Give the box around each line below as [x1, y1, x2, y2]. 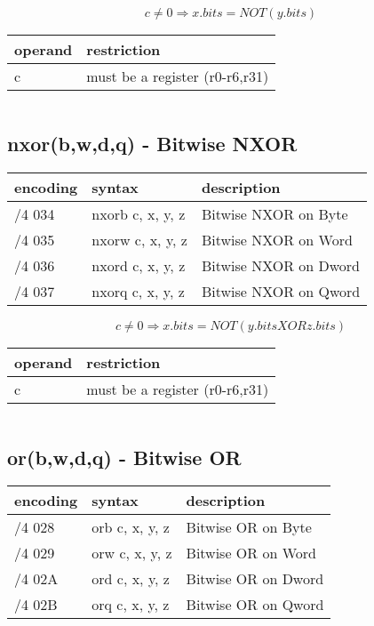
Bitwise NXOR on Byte [201, 204, 348, 225]
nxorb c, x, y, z [92, 204, 186, 225]
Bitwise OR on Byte [186, 517, 312, 538]
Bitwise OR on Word [186, 542, 316, 564]
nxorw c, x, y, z [92, 229, 187, 251]
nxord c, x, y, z [92, 255, 186, 277]
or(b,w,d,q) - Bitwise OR [7, 443, 242, 470]
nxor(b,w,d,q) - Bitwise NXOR [7, 130, 298, 157]
